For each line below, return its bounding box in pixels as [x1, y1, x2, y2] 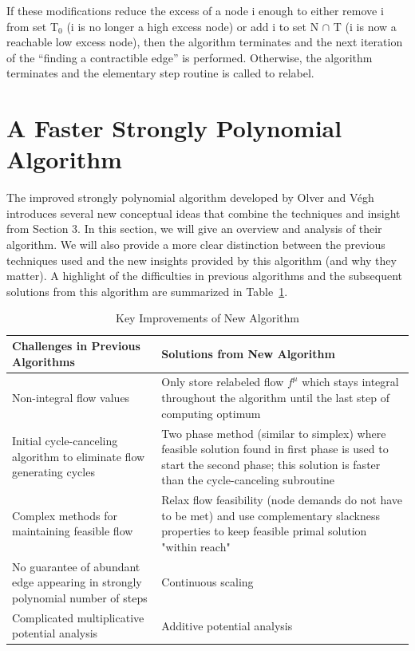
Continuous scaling [161, 574, 254, 590]
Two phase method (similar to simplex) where [161, 424, 386, 441]
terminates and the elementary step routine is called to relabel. [6, 65, 314, 81]
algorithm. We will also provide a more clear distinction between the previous [6, 236, 385, 253]
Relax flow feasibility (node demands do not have [161, 491, 403, 508]
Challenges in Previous [12, 337, 140, 354]
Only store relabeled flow [161, 373, 284, 390]
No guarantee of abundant [12, 558, 140, 574]
